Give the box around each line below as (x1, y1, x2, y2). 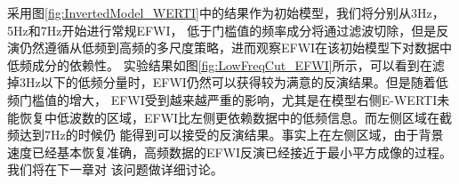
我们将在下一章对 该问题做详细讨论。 (7, 160, 223, 179)
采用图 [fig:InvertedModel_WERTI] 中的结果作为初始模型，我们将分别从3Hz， (7, 4, 445, 21)
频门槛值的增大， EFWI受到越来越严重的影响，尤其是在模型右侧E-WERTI (7, 90, 438, 108)
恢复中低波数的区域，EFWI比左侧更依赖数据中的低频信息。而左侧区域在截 (19, 108, 453, 126)
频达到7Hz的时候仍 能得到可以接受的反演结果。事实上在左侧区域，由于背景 (7, 125, 444, 144)
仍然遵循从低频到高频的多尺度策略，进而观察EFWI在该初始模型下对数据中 (19, 38, 453, 57)
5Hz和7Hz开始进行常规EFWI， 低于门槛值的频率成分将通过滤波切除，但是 (7, 20, 437, 39)
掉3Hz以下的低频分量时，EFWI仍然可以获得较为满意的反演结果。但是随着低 (7, 73, 448, 92)
